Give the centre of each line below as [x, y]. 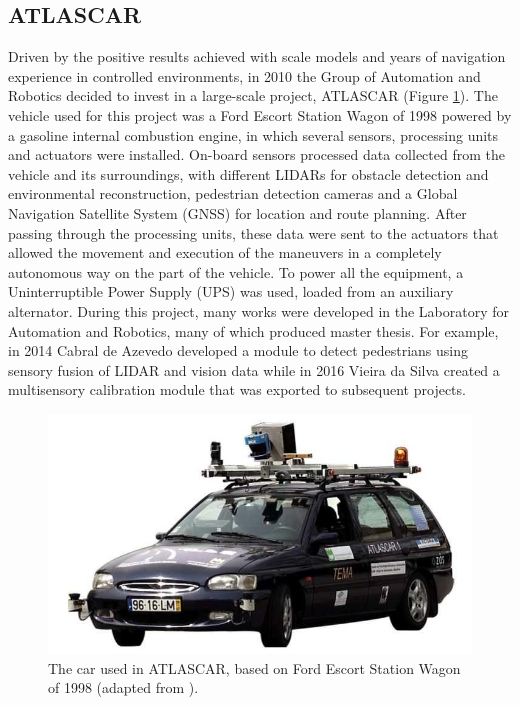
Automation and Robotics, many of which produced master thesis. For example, [253, 330]
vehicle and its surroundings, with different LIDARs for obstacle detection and [248, 173]
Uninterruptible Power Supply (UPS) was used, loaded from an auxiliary [231, 291]
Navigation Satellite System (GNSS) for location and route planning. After [237, 212]
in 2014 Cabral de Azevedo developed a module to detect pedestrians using [238, 350]
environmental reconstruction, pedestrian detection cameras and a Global [233, 193]
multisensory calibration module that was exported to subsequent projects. [237, 389]
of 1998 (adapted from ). [123, 687]
